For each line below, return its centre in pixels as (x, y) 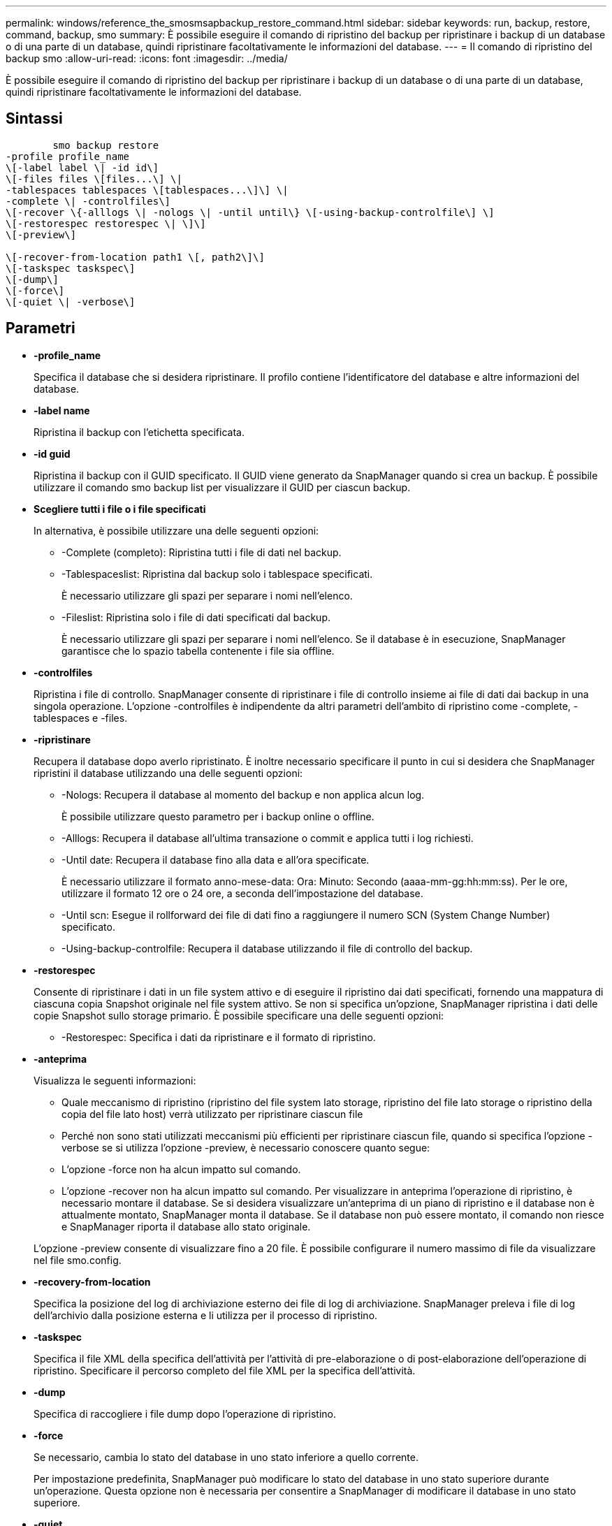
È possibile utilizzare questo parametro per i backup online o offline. (218, 816)
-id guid (52, 453)
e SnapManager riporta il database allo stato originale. (186, 1226)
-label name (62, 410)
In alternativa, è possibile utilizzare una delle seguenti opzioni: (176, 530)
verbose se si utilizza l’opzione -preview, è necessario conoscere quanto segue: (246, 1147)
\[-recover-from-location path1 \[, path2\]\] (135, 257)
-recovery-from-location (92, 1281)
